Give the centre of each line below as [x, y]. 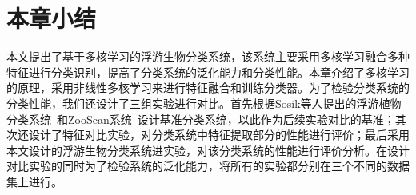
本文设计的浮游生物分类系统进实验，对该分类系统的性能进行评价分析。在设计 [208, 150]
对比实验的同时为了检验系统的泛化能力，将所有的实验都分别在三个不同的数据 [208, 166]
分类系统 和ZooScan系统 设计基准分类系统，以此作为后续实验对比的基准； [201, 119]
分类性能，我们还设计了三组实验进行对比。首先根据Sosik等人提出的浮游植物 [204, 103]
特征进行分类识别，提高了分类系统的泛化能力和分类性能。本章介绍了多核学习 [208, 72]
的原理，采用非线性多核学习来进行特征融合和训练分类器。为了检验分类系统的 [208, 88]
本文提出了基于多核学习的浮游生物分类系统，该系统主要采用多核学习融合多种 [208, 56]
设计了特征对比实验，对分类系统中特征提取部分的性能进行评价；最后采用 [219, 135]
